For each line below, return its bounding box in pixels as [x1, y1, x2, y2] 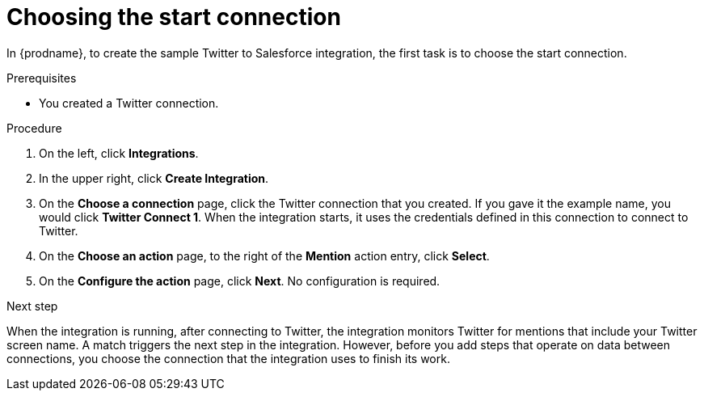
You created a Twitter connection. [39, 95, 219, 110]
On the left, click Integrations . [39, 146, 199, 160]
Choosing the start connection [6, 3, 341, 31]
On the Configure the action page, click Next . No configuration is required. [39, 273, 441, 288]
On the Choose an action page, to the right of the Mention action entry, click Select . [39, 248, 490, 263]
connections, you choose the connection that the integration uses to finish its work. [6, 351, 450, 365]
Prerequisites [6, 70, 77, 85]
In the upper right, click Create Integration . [39, 171, 269, 185]
